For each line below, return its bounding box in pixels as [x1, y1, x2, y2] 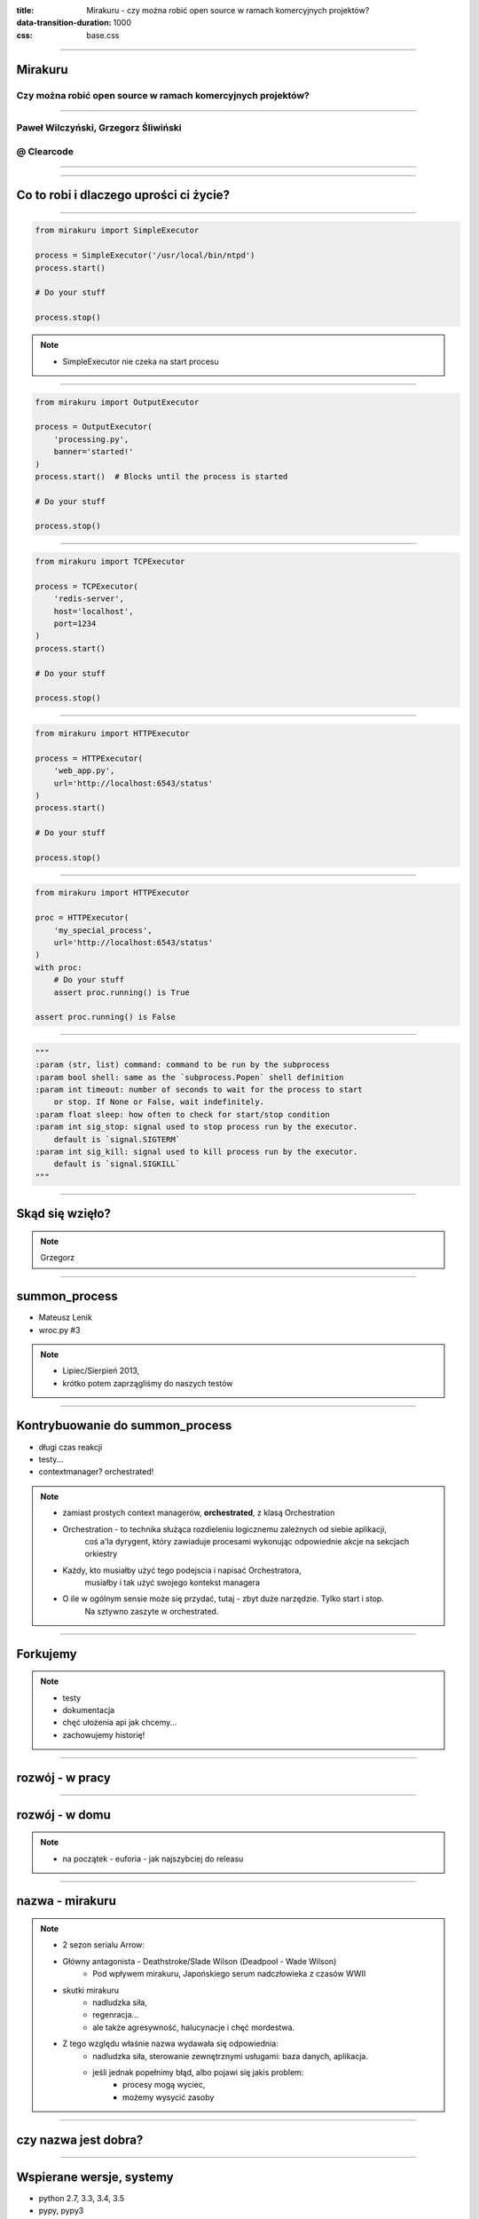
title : [16, 5, 35, 15]
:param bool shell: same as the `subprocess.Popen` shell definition [35, 1072, 344, 1082]
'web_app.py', [53, 766, 115, 776]
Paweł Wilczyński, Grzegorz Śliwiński [16, 122, 182, 134]
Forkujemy [16, 1646, 77, 1662]
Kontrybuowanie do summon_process [16, 1418, 232, 1433]
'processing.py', [53, 434, 130, 444]
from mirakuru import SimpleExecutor [35, 225, 200, 235]
